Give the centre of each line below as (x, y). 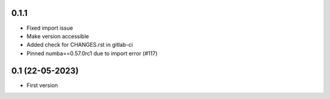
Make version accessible (58, 36)
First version (42, 85)
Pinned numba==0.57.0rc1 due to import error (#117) (92, 53)
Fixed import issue (50, 28)
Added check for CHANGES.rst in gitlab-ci (80, 45)
